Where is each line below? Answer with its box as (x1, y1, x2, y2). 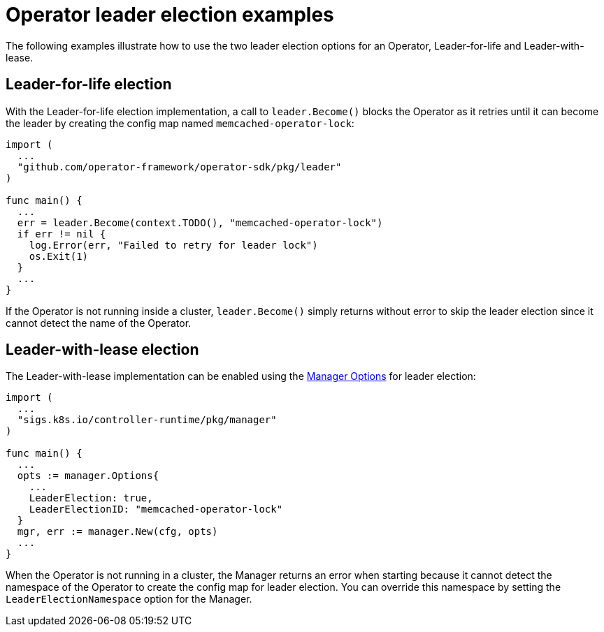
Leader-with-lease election (6, 341, 199, 359)
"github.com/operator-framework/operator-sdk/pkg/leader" (17, 161, 342, 172)
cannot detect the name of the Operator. (6, 316, 192, 329)
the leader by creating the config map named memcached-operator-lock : (6, 117, 354, 129)
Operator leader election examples (6, 3, 334, 27)
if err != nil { (17, 228, 106, 240)
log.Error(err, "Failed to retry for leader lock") (29, 239, 318, 251)
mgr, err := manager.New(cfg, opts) (17, 526, 218, 538)
